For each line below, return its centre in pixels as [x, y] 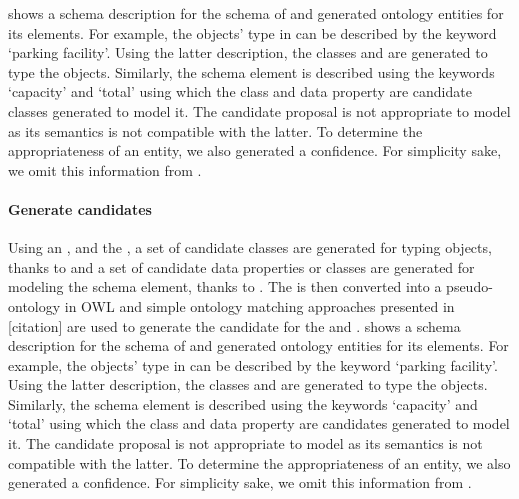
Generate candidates [80, 208]
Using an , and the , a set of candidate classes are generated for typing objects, [250, 247]
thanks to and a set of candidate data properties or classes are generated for [241, 266]
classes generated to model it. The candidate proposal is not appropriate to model [259, 110]
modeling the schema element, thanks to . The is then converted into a [225, 286]
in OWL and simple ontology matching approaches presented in [259, 305]
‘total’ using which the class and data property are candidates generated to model [259, 423]
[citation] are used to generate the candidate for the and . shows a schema [234, 325]
